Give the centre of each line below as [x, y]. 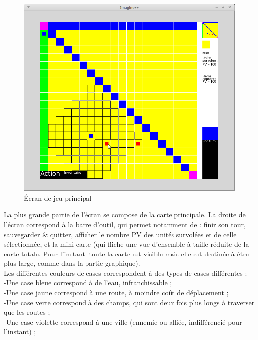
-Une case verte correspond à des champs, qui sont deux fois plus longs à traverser [129, 302]
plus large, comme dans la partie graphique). [72, 263]
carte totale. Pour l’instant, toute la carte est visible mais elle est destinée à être [126, 253]
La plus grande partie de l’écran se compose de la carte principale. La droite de [125, 214]
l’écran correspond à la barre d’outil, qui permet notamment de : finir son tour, [125, 224]
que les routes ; [27, 312]
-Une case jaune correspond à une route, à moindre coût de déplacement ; [116, 293]
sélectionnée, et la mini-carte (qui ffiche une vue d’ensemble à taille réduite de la [127, 244]
